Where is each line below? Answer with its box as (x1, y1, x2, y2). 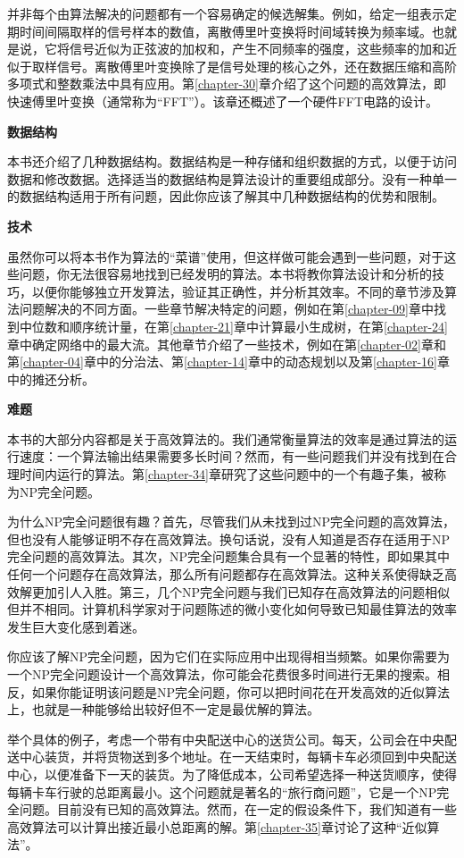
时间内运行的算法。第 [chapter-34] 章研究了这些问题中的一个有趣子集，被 (19, 465, 434, 484)
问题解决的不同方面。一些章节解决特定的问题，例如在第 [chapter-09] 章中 (19, 299, 434, 318)
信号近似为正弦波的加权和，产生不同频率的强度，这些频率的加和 (69, 39, 444, 58)
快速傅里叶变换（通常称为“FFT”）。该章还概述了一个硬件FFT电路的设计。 (7, 91, 438, 110)
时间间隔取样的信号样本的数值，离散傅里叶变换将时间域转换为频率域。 (19, 21, 432, 40)
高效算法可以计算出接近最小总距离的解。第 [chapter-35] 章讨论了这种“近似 (7, 817, 427, 836)
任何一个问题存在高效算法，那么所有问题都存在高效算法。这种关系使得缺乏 (7, 565, 444, 584)
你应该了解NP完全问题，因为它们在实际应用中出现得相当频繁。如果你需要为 (7, 647, 451, 666)
